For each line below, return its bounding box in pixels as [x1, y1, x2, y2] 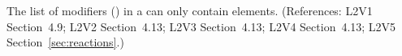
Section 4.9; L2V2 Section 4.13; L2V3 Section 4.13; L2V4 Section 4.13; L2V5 [6, 18, 396, 34]
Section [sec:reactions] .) [6, 34, 124, 50]
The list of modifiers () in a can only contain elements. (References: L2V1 [6, 2, 373, 18]
